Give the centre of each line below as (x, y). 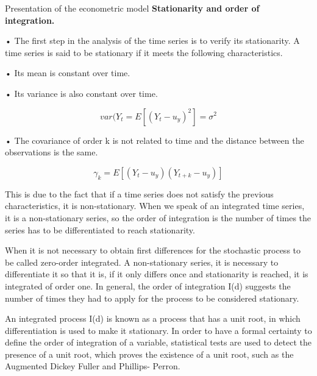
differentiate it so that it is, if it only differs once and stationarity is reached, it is (157, 274)
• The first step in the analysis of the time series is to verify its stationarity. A (152, 41)
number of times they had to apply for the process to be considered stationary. (152, 298)
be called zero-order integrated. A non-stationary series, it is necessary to (142, 262)
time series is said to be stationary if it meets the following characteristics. (144, 52)
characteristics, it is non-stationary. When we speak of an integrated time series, (155, 206)
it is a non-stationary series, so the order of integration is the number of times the (158, 217)
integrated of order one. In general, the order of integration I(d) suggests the (148, 286)
